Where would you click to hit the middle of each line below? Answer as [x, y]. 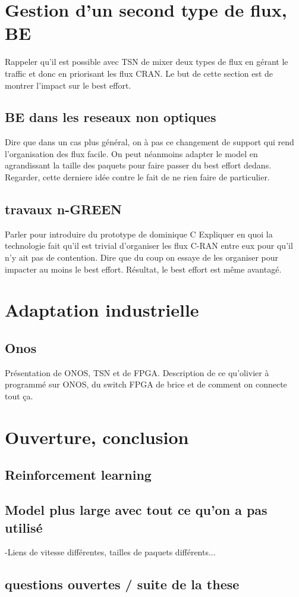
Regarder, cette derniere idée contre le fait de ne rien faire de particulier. [137, 177]
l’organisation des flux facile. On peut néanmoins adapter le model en [131, 153]
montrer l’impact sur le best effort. [68, 85]
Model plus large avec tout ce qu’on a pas [136, 510]
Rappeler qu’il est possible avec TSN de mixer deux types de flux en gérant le [147, 62]
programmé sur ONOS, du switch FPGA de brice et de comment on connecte [146, 384]
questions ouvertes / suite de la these [122, 584]
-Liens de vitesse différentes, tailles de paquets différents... [110, 552]
